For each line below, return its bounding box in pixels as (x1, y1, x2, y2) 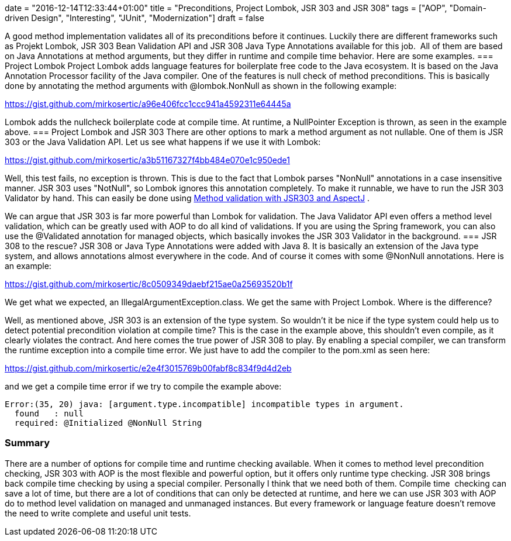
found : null (14, 409, 84, 418)
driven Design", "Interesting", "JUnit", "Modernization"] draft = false (5, 13, 264, 23)
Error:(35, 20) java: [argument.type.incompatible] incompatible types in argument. (5, 399, 404, 409)
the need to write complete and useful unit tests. (5, 508, 191, 518)
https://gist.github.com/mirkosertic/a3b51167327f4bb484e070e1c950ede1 (5, 155, 290, 165)
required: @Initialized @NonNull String (14, 418, 202, 428)
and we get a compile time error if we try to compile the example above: (5, 381, 282, 391)
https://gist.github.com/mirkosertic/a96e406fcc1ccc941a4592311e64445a (5, 99, 291, 109)
